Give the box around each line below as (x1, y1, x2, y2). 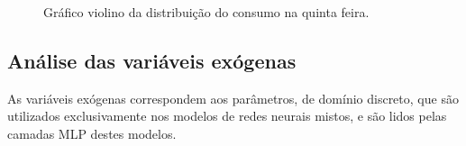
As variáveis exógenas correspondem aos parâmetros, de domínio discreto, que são (7, 88, 459, 107)
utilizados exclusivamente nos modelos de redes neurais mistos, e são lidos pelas (7, 106, 447, 125)
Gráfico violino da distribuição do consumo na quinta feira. (43, 3, 370, 21)
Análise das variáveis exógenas (7, 46, 297, 74)
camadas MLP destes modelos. (7, 123, 177, 142)
